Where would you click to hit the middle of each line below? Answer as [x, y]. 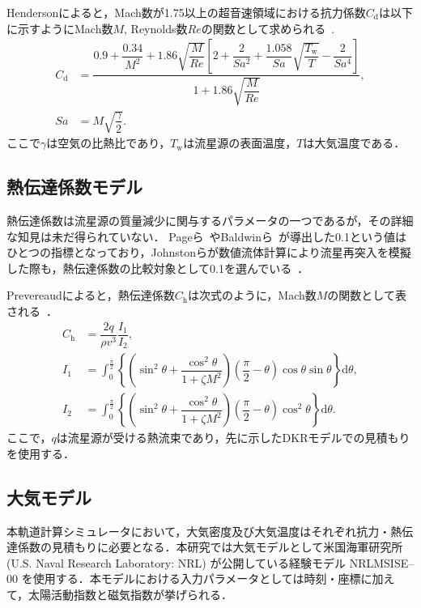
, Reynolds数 [156, 28]
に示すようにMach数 [60, 28]
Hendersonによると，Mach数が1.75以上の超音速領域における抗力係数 [186, 12]
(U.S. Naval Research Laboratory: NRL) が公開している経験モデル [176, 562]
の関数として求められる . [268, 28]
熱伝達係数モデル [74, 187]
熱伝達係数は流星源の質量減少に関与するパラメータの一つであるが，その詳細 [210, 221]
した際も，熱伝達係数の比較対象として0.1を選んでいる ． [158, 268]
